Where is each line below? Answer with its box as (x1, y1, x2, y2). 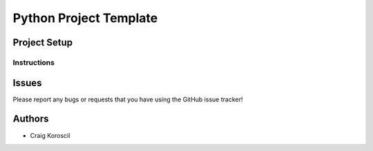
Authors (12, 113, 49, 125)
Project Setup (12, 37, 73, 48)
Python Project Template (12, 10, 158, 26)
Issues (12, 77, 42, 89)
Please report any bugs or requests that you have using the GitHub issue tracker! (12, 95, 243, 103)
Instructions (12, 57, 55, 67)
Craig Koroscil (30, 131, 70, 139)
